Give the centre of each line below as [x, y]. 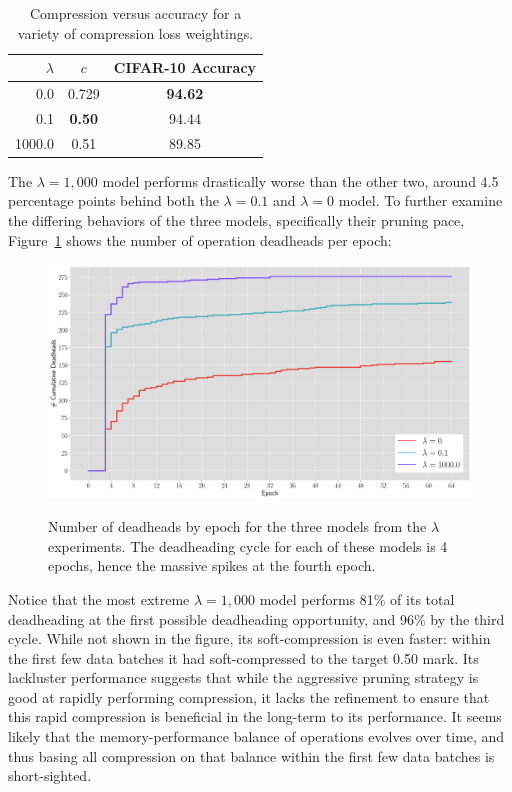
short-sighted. [50, 775]
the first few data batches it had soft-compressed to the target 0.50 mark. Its [243, 657]
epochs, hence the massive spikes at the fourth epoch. [212, 565]
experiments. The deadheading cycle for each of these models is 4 [248, 545]
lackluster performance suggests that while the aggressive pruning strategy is [243, 677]
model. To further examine [420, 200]
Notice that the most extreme [99, 598]
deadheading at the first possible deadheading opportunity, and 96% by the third [256, 618]
